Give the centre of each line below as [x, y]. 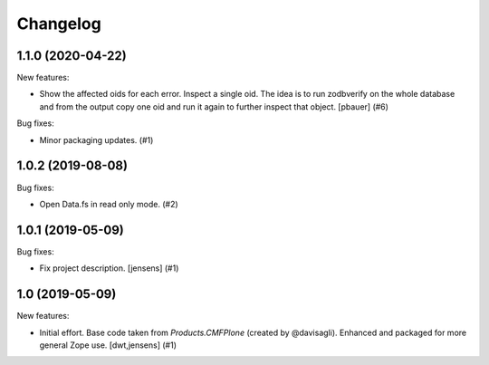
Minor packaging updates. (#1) [96, 139]
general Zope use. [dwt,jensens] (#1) [108, 345]
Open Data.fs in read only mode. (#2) [109, 204]
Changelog [59, 24]
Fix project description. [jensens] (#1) [109, 268]
